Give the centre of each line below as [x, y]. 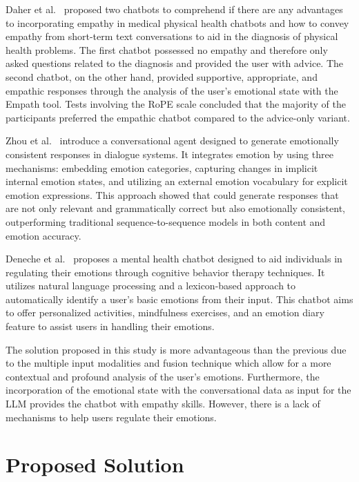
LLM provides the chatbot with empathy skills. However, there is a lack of [163, 404]
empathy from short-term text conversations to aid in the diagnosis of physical [172, 36]
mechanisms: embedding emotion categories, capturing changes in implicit [162, 167]
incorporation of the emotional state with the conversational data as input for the [178, 390]
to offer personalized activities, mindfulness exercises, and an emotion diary [165, 312]
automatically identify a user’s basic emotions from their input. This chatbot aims [179, 299]
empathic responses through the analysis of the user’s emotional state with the [172, 90]
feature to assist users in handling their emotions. [110, 326]
